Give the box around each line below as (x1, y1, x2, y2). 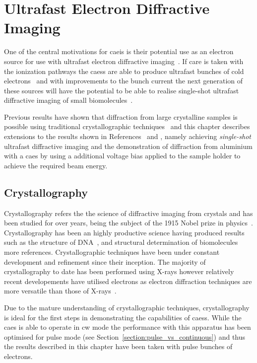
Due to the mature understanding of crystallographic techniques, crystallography (4, 302, 250, 312)
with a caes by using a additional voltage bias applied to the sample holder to (4, 150, 241, 161)
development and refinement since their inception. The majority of (4, 256, 206, 267)
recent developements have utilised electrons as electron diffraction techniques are (4, 276, 252, 286)
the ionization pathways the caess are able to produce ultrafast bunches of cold (4, 66, 244, 76)
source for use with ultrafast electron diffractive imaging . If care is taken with (4, 56, 244, 66)
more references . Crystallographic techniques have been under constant (4, 247, 220, 257)
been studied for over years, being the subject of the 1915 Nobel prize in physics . (4, 218, 253, 228)
